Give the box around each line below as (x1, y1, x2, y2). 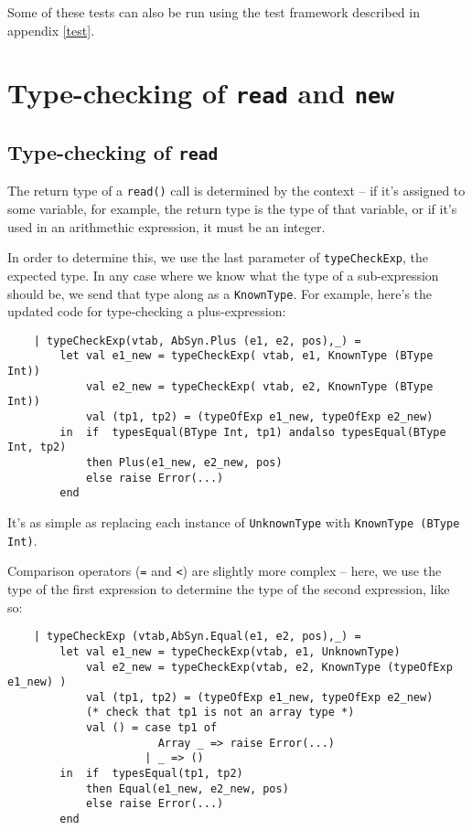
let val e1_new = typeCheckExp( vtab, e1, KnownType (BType (59, 349, 434, 363)
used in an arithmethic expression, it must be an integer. (7, 217, 326, 236)
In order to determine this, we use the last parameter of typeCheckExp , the (7, 248, 429, 267)
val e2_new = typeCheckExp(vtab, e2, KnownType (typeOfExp (85, 660, 453, 674)
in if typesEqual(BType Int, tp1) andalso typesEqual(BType (59, 425, 446, 439)
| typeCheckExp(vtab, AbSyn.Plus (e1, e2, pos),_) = (33, 334, 361, 347)
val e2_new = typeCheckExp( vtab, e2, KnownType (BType (85, 379, 434, 393)
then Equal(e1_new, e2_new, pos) (85, 782, 289, 795)
